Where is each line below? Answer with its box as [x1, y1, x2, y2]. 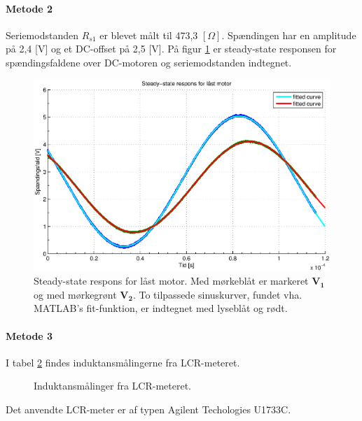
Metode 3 [6, 328, 53, 343]
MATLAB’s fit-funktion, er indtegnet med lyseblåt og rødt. [34, 301, 288, 315]
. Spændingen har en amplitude [221, 27, 356, 42]
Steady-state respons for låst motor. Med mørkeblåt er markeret [34, 273, 309, 288]
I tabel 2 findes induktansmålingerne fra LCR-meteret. [6, 355, 240, 369]
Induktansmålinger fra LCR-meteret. [34, 378, 191, 393]
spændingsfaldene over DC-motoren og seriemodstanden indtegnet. [6, 55, 292, 69]
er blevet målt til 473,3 [99, 27, 198, 42]
